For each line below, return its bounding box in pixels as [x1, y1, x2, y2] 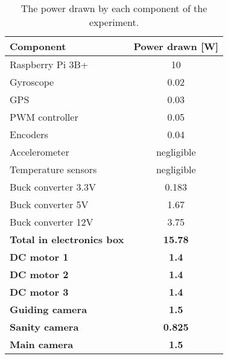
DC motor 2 [10, 267, 69, 281]
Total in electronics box [10, 232, 124, 246]
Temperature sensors [10, 162, 97, 176]
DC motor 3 [10, 285, 69, 299]
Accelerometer [10, 145, 69, 159]
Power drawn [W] [133, 39, 219, 53]
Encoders [10, 127, 48, 141]
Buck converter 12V [10, 215, 93, 229]
